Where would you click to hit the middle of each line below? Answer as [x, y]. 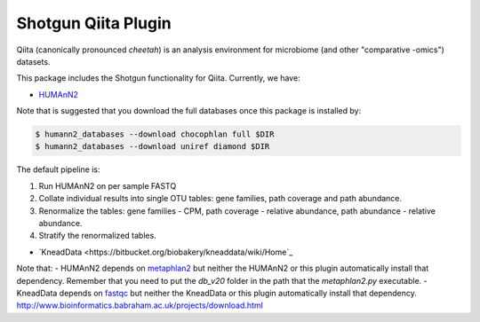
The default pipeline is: [59, 169]
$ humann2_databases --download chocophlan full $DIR [155, 134]
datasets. [33, 61]
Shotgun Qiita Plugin [94, 23]
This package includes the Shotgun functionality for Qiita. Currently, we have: [159, 78]
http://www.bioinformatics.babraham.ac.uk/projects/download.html [140, 305]
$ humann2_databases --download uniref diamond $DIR [152, 147]
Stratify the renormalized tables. [98, 236]
